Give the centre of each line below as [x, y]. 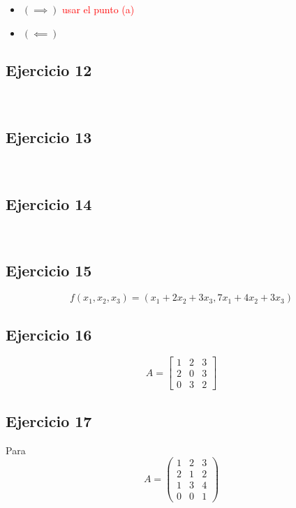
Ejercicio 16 [49, 334]
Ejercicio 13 [49, 136]
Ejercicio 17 [49, 420]
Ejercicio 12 [49, 69]
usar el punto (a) [98, 9]
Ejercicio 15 [49, 270]
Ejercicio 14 [49, 203]
